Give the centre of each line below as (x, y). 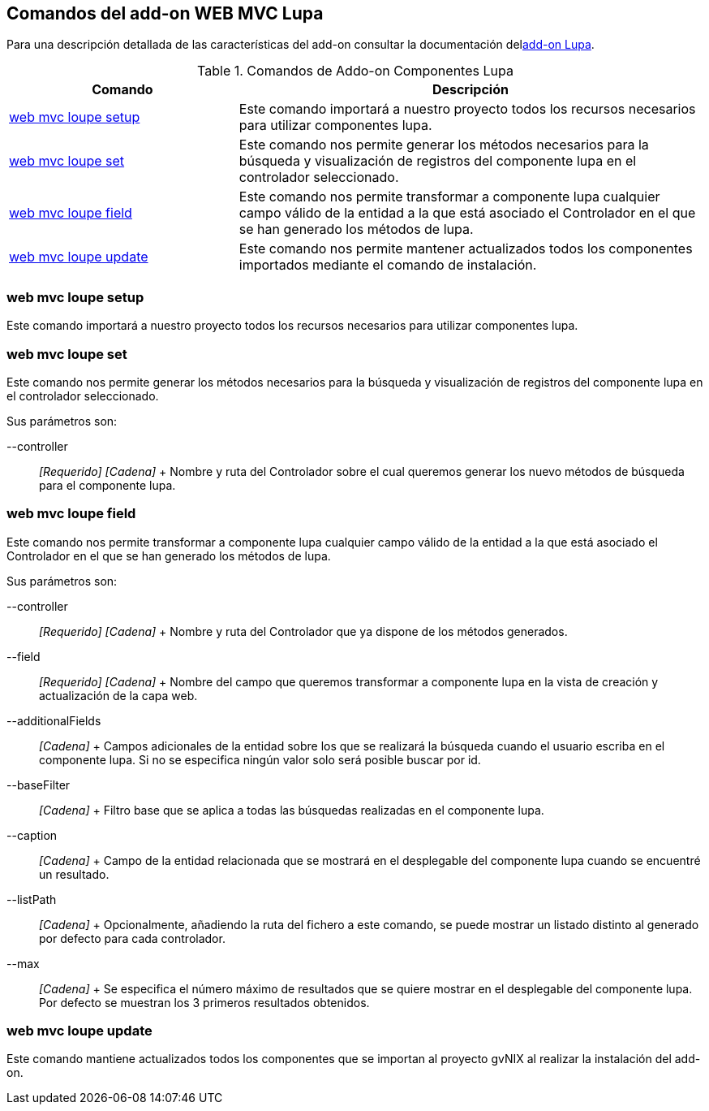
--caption (32, 835)
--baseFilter (39, 785)
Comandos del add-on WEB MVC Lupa (165, 13)
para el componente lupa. (107, 485)
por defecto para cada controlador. (132, 938)
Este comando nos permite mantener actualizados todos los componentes (466, 249)
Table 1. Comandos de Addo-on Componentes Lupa (355, 71)
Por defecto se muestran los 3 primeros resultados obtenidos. (204, 1002)
